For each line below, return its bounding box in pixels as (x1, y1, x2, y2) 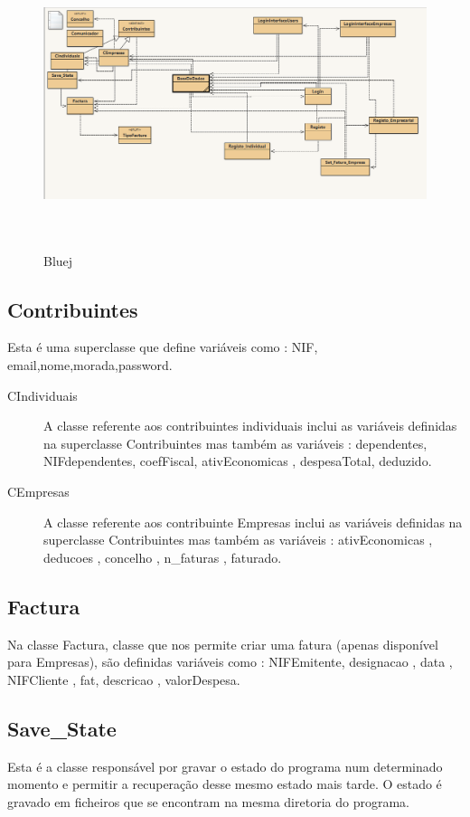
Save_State (7, 714, 117, 742)
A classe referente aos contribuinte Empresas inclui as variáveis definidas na (43, 512, 463, 531)
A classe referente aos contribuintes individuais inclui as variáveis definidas (43, 416, 457, 435)
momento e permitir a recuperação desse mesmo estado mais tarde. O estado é (7, 774, 442, 793)
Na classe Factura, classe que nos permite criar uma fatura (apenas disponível (7, 634, 438, 653)
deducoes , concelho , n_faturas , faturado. (43, 547, 282, 566)
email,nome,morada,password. (7, 355, 173, 374)
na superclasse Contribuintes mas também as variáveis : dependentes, (43, 433, 428, 452)
